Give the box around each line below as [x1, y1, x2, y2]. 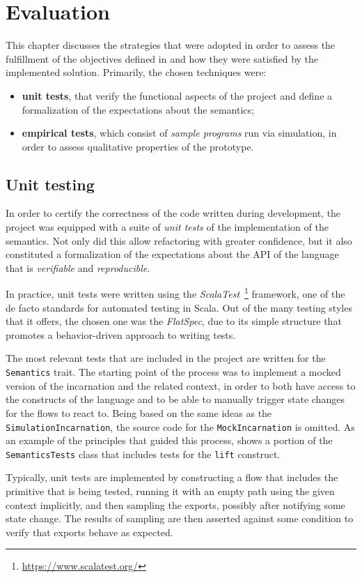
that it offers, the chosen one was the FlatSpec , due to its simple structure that [6, 314, 342, 328]
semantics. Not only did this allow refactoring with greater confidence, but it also [6, 233, 352, 248]
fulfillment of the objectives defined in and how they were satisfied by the [6, 51, 319, 66]
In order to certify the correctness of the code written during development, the [6, 206, 341, 220]
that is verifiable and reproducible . [6, 260, 150, 275]
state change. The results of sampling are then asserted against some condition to [6, 511, 354, 526]
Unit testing [6, 173, 95, 195]
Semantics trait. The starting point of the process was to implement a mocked [6, 365, 341, 379]
